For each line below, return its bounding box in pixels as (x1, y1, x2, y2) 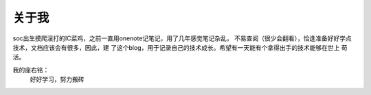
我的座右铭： (12, 66, 49, 74)
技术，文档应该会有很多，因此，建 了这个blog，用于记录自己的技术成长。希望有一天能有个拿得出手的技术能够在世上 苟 (12, 43, 348, 51)
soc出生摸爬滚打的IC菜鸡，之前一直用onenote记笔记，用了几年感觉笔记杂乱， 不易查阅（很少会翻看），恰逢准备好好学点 (12, 34, 352, 42)
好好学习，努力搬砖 (30, 75, 85, 83)
